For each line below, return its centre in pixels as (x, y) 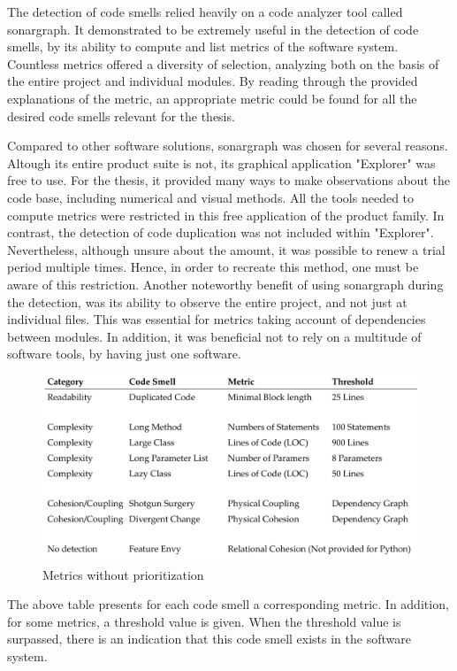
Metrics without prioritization (123, 574)
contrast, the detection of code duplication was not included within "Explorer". (221, 232)
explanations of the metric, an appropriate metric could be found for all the (212, 98)
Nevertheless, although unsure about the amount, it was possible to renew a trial (226, 249)
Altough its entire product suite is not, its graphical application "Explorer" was (221, 162)
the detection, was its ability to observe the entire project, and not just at (207, 301)
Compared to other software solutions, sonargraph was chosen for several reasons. (228, 146)
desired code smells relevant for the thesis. (121, 116)
